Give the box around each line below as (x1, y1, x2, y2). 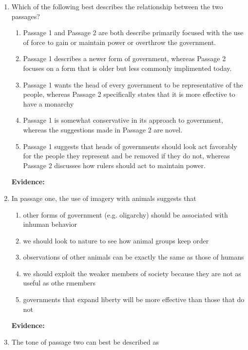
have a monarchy (23, 98, 74, 109)
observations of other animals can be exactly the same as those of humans (23, 252, 244, 262)
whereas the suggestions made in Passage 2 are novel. (23, 124, 183, 134)
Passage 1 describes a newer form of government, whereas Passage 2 (23, 53, 226, 64)
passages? (11, 11, 40, 21)
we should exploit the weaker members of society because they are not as (23, 268, 241, 278)
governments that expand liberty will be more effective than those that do (23, 294, 245, 305)
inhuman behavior (23, 219, 77, 229)
